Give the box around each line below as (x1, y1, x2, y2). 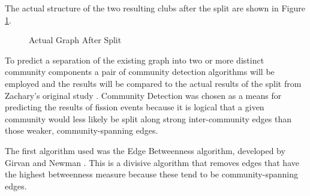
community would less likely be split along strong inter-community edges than (5, 112, 292, 125)
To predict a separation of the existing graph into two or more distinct (5, 53, 264, 66)
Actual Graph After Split (29, 34, 122, 46)
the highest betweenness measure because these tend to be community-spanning (5, 168, 298, 180)
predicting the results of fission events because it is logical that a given (5, 101, 264, 113)
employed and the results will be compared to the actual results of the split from (5, 77, 302, 89)
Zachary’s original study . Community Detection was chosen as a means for (5, 89, 282, 101)
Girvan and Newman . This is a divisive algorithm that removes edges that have (5, 156, 299, 168)
